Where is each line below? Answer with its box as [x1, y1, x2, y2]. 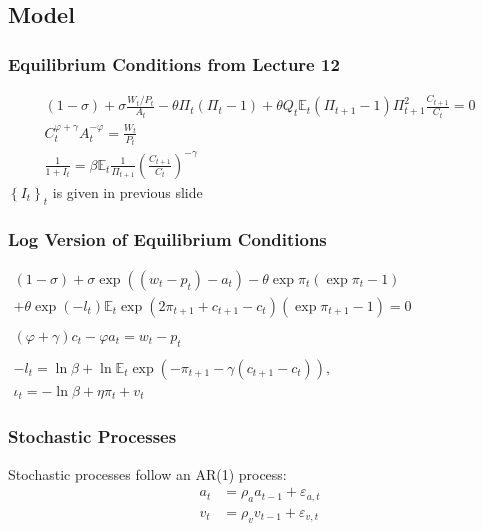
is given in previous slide [52, 181, 203, 202]
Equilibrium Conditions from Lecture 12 [8, 51, 340, 76]
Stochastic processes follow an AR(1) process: [8, 463, 287, 484]
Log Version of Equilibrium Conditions [8, 226, 327, 251]
